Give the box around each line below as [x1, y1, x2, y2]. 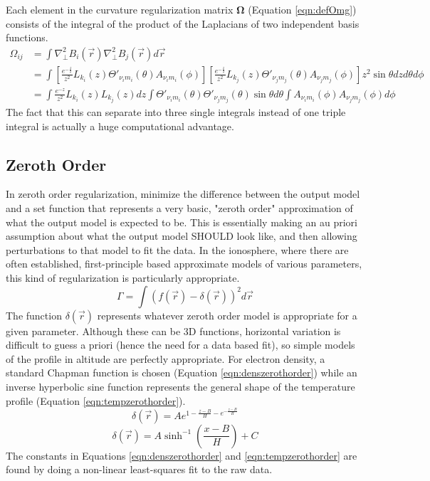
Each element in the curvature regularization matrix [6, 2, 234, 16]
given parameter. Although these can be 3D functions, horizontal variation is [6, 323, 341, 338]
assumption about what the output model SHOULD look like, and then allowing [6, 228, 357, 243]
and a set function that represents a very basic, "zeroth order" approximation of [6, 201, 353, 216]
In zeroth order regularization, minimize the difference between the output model [6, 186, 360, 201]
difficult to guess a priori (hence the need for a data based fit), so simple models [6, 337, 355, 352]
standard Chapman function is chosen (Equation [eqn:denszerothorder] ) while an [6, 365, 357, 380]
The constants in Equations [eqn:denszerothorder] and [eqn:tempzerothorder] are [6, 448, 357, 462]
